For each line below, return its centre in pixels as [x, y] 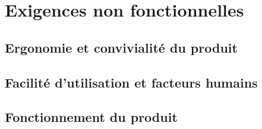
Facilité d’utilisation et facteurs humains [131, 82]
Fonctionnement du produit [91, 117]
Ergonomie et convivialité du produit [121, 47]
